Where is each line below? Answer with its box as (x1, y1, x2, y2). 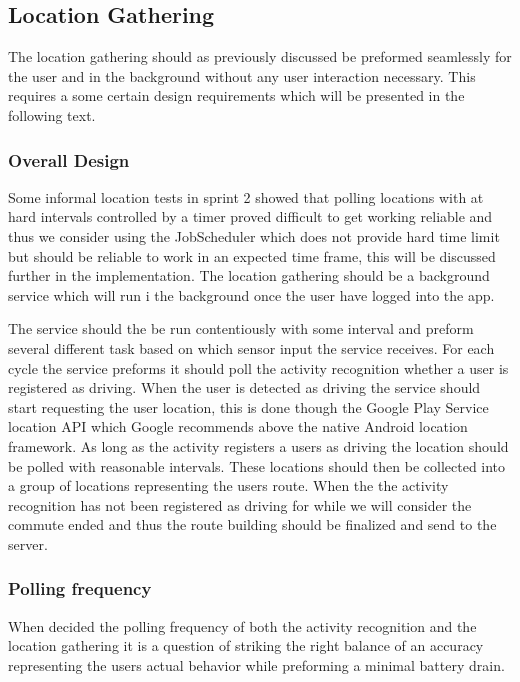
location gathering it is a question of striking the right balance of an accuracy (8, 635, 484, 656)
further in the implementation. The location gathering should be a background (8, 265, 490, 286)
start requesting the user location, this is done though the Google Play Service (8, 396, 489, 417)
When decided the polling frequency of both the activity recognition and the (8, 615, 477, 636)
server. (8, 533, 48, 554)
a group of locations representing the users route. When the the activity (8, 475, 449, 496)
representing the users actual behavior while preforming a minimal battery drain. (8, 654, 505, 675)
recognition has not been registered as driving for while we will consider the (8, 494, 472, 515)
